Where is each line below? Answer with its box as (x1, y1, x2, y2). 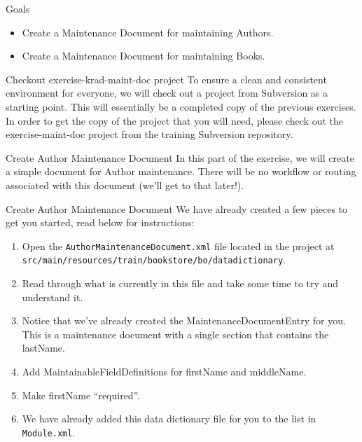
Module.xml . (22, 424, 76, 439)
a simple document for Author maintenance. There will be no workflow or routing (6, 164, 356, 179)
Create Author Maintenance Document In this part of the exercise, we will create (6, 150, 354, 165)
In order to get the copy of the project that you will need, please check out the (6, 113, 343, 127)
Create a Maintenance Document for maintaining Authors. (22, 25, 274, 39)
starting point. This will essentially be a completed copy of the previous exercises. (6, 99, 356, 113)
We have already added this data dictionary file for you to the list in (22, 411, 316, 426)
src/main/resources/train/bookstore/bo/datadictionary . (22, 252, 286, 267)
